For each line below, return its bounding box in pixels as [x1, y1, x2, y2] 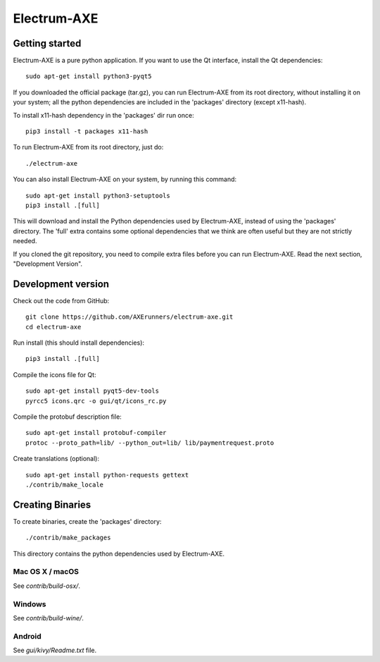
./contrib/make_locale [25, 480, 104, 489]
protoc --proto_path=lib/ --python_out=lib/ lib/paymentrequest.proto [25, 439, 274, 447]
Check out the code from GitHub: [13, 296, 110, 305]
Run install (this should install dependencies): [13, 338, 144, 347]
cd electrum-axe [25, 323, 82, 331]
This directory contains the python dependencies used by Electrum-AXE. [13, 549, 225, 558]
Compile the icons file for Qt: [13, 370, 96, 379]
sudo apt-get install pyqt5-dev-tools [25, 387, 160, 395]
